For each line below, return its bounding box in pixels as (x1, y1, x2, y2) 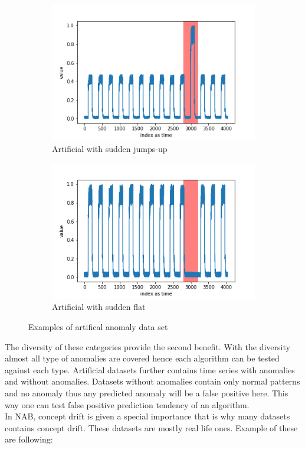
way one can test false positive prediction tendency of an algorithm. (5, 398, 250, 411)
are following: (5, 433, 53, 445)
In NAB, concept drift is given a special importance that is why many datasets (5, 410, 290, 422)
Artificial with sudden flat (52, 301, 146, 313)
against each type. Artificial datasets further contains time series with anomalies (5, 363, 295, 376)
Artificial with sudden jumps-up (52, 142, 168, 154)
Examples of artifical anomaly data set (28, 321, 168, 333)
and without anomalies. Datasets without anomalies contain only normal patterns (5, 375, 300, 387)
